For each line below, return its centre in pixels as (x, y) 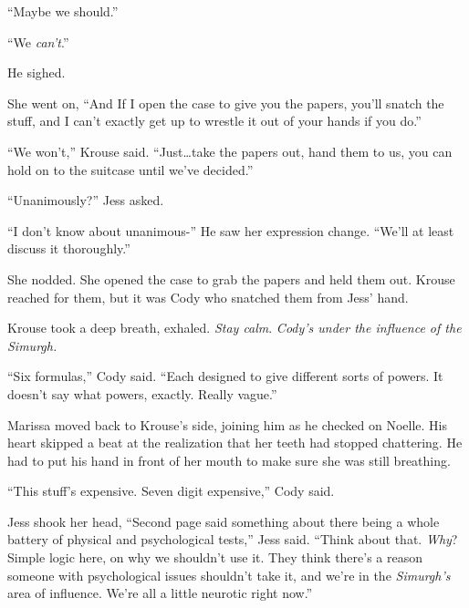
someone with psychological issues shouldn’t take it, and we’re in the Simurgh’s (229, 575)
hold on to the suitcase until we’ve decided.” (130, 169)
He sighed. (36, 72)
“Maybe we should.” (63, 11)
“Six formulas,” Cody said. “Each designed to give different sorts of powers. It (225, 376)
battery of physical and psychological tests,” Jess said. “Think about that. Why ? (233, 539)
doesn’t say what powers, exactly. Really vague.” (142, 393)
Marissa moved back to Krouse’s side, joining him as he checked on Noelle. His (228, 424)
